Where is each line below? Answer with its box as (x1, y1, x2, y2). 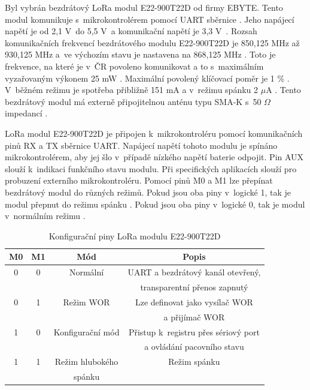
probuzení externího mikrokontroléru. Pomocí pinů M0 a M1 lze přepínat (5, 174, 273, 187)
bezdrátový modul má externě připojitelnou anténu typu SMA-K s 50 (5, 95, 262, 107)
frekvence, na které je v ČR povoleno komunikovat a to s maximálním (5, 59, 264, 72)
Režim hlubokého (54, 355, 118, 368)
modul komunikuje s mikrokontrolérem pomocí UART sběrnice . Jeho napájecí (5, 13, 294, 25)
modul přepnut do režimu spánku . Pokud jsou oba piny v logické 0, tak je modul (5, 197, 305, 210)
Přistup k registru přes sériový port (128, 325, 260, 338)
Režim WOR (63, 295, 110, 308)
